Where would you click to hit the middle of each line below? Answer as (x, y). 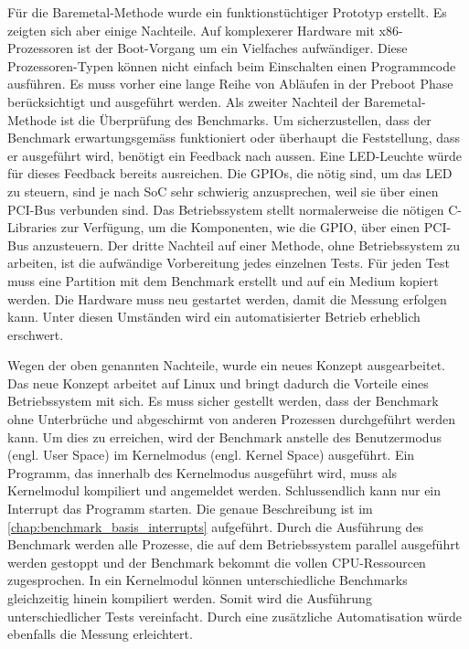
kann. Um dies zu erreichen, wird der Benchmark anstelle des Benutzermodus (224, 436)
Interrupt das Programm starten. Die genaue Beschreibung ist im (190, 509)
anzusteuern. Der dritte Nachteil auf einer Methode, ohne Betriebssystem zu (246, 245)
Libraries (32, 227)
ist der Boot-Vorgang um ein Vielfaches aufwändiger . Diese (242, 48)
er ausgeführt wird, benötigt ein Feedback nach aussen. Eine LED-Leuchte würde (235, 155)
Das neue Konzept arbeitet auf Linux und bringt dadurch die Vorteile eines (218, 383)
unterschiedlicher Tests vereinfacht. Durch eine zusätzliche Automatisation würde (234, 616)
